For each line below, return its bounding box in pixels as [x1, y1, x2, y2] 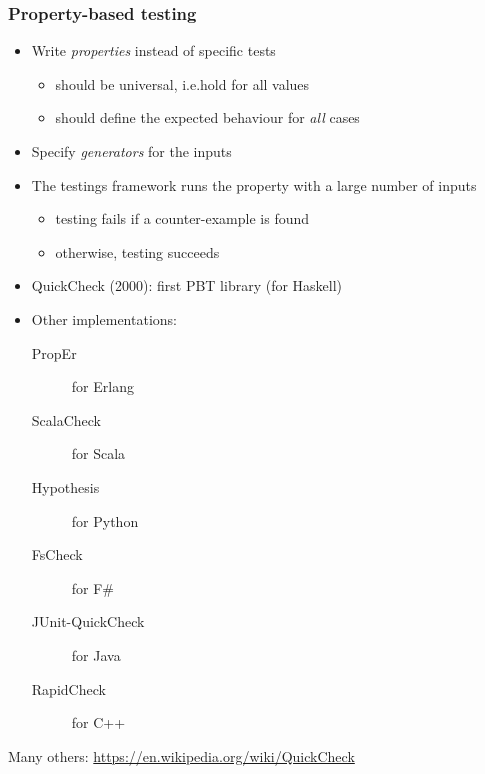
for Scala [71, 443, 126, 464]
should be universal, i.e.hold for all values [55, 73, 310, 94]
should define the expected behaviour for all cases [55, 107, 360, 128]
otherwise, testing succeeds [55, 241, 220, 262]
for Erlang [71, 376, 134, 397]
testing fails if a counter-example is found [55, 208, 310, 229]
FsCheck [31, 544, 83, 565]
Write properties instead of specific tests [31, 40, 276, 61]
